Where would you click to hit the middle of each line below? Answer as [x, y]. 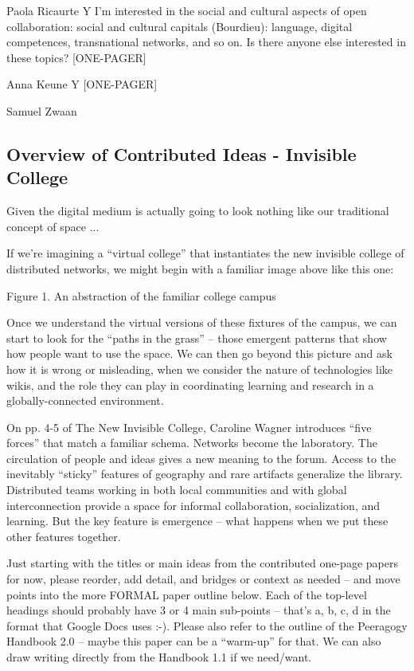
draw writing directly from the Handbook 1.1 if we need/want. [159, 657]
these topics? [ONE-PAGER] [76, 57]
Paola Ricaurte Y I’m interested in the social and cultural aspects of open [187, 10]
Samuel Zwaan [42, 110]
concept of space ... [53, 226]
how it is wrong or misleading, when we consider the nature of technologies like [199, 369]
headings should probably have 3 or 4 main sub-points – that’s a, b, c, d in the [199, 610]
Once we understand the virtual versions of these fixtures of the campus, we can [202, 322]
